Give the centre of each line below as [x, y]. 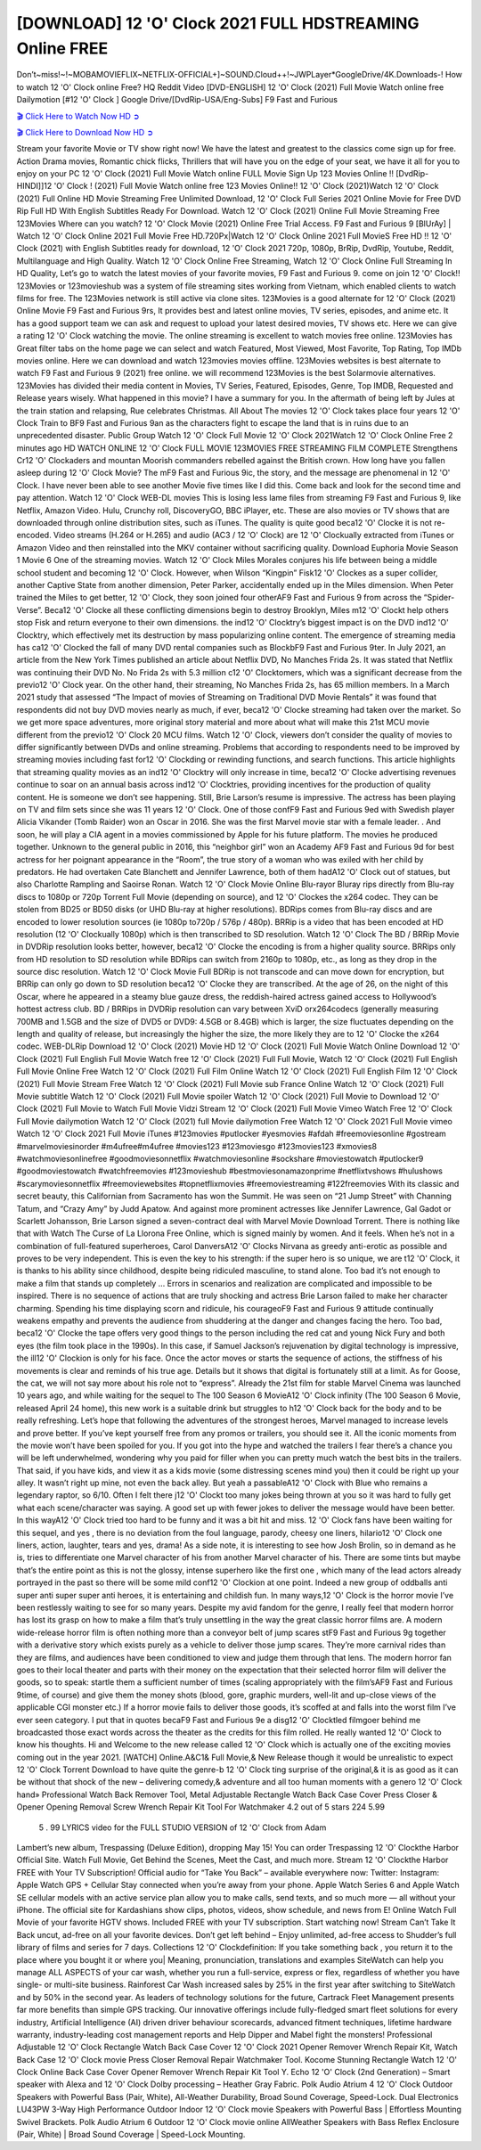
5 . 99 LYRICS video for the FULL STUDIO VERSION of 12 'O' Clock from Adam [183, 1827]
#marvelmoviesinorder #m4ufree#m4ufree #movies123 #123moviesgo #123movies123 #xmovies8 [197, 1146]
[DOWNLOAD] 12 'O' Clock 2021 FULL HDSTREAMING [218, 23]
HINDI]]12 [34, 186]
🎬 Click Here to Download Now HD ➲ [85, 132]
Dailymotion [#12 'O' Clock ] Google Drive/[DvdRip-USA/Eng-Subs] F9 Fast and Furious [177, 100]
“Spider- [439, 598]
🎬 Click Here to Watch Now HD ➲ [78, 116]
